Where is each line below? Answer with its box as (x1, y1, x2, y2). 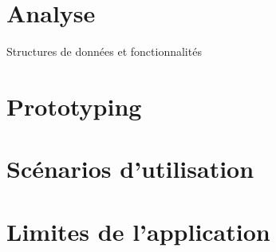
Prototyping (6, 89, 142, 122)
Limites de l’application (6, 215, 270, 247)
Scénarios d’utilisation (6, 152, 254, 185)
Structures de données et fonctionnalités (6, 43, 202, 60)
